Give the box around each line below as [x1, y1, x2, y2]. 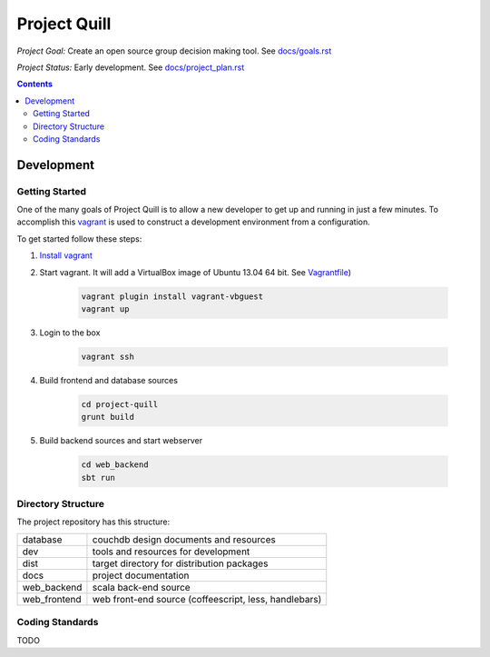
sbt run [81, 473, 115, 483]
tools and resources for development [92, 545, 250, 558]
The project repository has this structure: [16, 516, 171, 527]
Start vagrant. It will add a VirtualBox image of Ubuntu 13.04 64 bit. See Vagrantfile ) [39, 266, 352, 277]
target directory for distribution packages [92, 557, 269, 570]
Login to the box [39, 327, 101, 338]
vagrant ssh [81, 351, 135, 362]
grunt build [81, 412, 135, 423]
